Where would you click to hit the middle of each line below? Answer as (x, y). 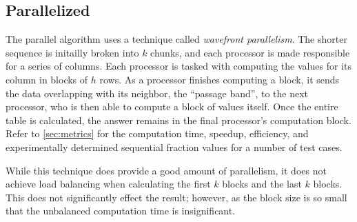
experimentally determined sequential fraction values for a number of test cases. (174, 147)
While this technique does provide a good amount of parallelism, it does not (166, 170)
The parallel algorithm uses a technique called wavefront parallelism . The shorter (176, 39)
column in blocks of (47, 79)
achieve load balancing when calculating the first (108, 184)
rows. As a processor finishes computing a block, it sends (220, 79)
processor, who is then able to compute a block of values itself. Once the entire (172, 107)
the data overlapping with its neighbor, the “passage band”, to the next (157, 93)
